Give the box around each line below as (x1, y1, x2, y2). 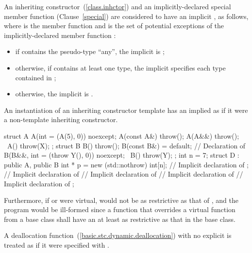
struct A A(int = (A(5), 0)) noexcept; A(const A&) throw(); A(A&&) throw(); (4, 130, 239, 141)
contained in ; (15, 72, 56, 82)
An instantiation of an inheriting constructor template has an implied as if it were (4, 105, 248, 115)
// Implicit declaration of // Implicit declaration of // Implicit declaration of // (4, 169, 243, 179)
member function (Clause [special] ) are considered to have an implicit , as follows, (4, 11, 249, 21)
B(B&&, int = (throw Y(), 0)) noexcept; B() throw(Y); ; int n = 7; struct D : (4, 150, 239, 160)
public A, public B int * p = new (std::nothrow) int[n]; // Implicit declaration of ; (4, 159, 249, 169)
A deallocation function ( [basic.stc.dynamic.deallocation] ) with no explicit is (4, 230, 232, 240)
